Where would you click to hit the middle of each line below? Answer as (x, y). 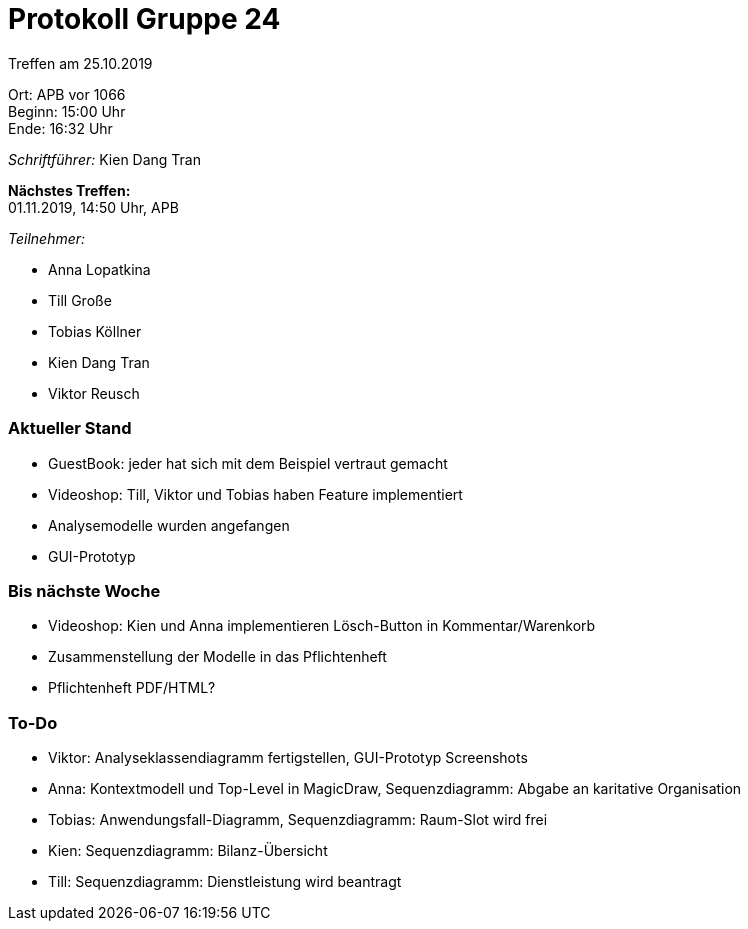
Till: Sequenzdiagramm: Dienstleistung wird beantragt (225, 881)
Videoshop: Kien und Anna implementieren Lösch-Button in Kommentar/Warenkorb (322, 626)
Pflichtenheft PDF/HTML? (132, 688)
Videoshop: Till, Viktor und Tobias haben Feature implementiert (255, 494)
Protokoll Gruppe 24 (144, 19)
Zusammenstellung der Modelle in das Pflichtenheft (217, 657)
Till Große (80, 300)
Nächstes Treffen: (69, 190)
